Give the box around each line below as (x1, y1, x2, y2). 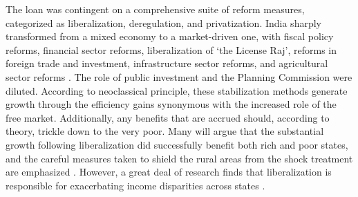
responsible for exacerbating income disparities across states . (6, 178, 265, 192)
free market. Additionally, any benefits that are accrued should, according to (6, 110, 330, 124)
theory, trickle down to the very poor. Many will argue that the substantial (6, 124, 324, 138)
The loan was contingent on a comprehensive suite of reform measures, (6, 2, 305, 16)
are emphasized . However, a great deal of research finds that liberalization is (6, 165, 332, 179)
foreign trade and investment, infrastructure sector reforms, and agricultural (6, 56, 328, 71)
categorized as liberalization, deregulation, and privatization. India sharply (6, 15, 321, 30)
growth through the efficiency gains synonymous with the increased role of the (6, 97, 337, 111)
